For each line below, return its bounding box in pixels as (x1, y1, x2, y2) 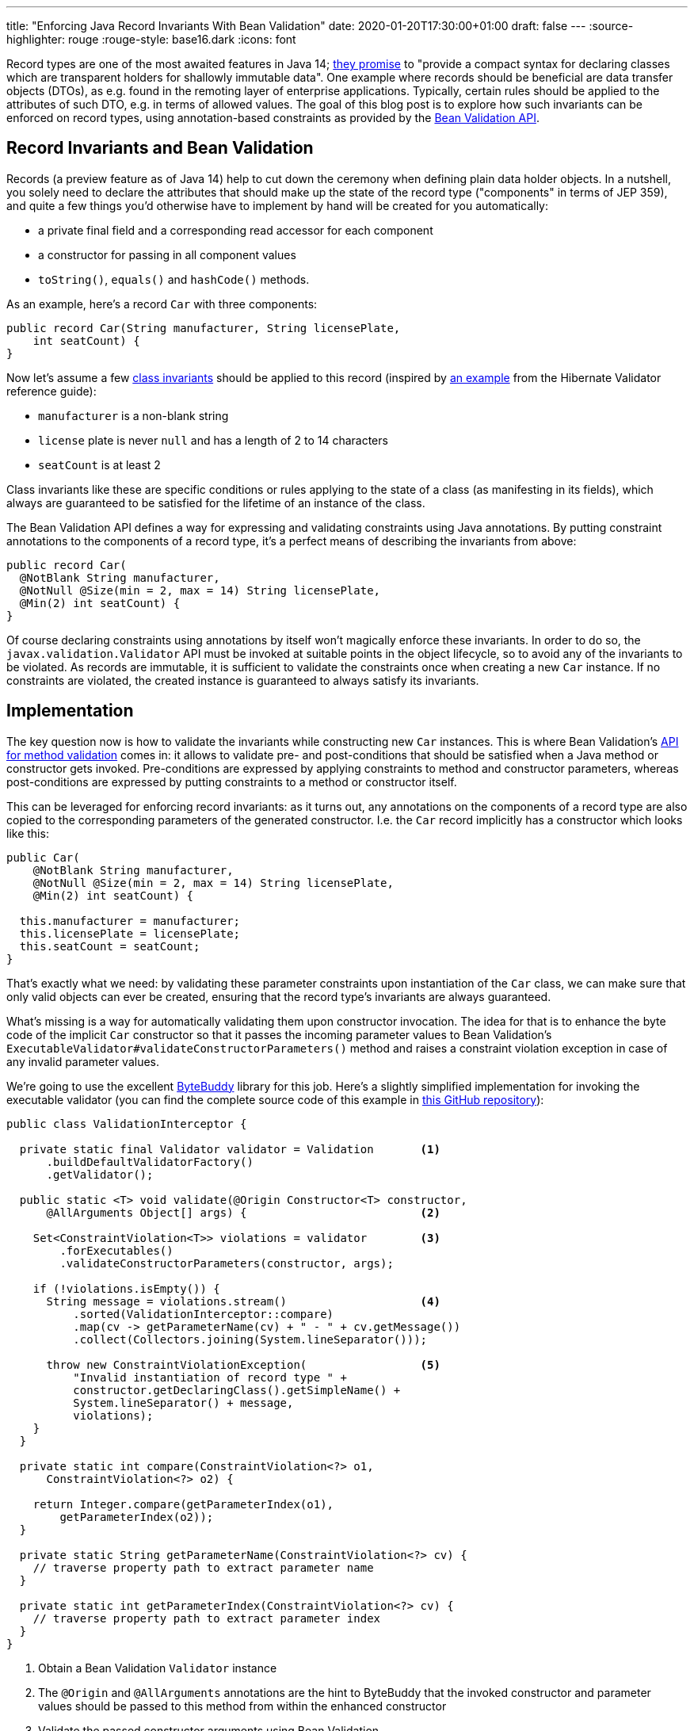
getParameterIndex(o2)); (59, 1510, 214, 1523)
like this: (6, 826, 49, 840)
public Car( (6, 850, 80, 864)
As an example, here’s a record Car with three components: (6, 296, 318, 311)
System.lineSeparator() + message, (73, 1396, 294, 1409)
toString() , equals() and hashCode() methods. (38, 272, 310, 286)
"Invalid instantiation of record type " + (73, 1370, 347, 1384)
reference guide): (6, 384, 97, 398)
